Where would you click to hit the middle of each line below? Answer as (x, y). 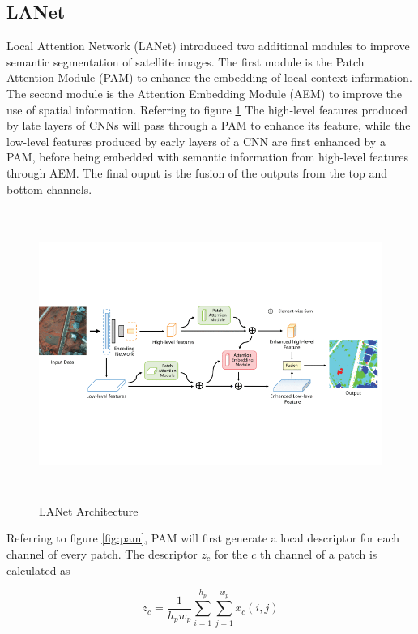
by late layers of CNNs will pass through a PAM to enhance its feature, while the (209, 125)
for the (231, 553)
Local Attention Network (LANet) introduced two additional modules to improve (208, 46)
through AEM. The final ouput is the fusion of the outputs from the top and (197, 172)
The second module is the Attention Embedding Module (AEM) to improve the (204, 93)
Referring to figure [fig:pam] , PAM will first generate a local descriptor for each (203, 538)
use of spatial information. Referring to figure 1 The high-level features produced (207, 109)
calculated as (38, 570)
